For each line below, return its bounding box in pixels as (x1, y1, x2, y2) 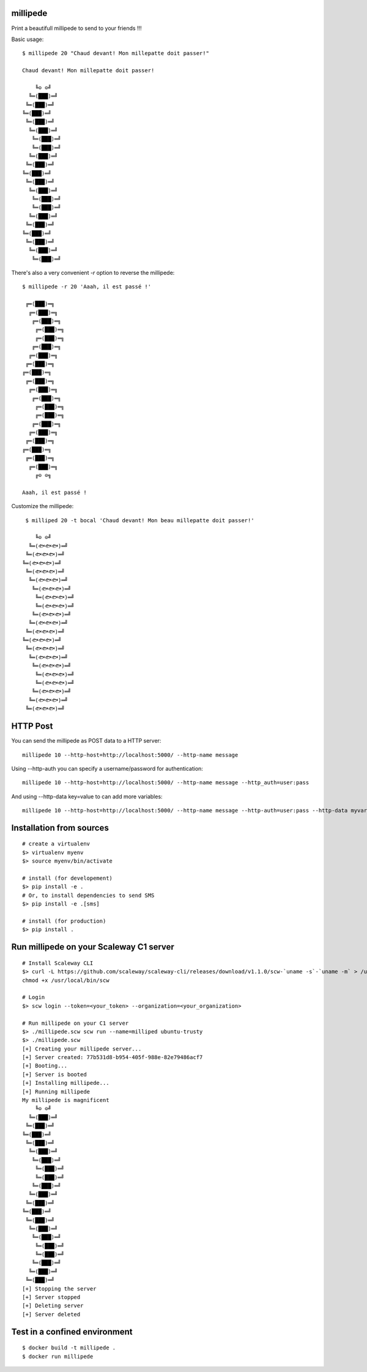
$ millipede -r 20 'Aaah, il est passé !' (22, 283, 152, 290)
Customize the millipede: (11, 503, 74, 510)
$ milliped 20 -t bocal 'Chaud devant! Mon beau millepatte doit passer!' (25, 517, 254, 523)
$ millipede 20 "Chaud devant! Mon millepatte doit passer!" (22, 50, 209, 57)
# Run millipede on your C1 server (22, 1019, 129, 1027)
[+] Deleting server (22, 1302, 84, 1310)
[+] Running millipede (22, 1088, 91, 1095)
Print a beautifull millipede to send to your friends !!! (11, 24, 142, 32)
